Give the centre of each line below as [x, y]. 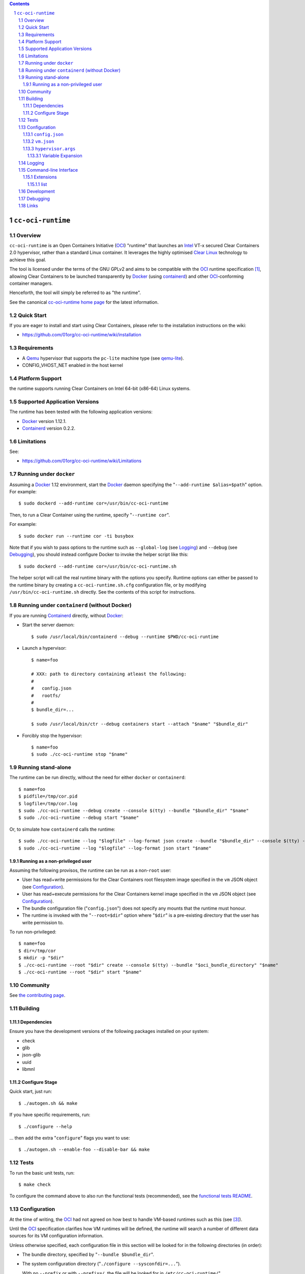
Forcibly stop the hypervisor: [52, 735]
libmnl [28, 1069]
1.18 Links [28, 205]
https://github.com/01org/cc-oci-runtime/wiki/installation [82, 335]
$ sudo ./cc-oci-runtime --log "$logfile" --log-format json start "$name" [115, 848]
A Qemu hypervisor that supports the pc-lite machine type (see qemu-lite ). [103, 358]
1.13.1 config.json [43, 135]
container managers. [31, 283]
